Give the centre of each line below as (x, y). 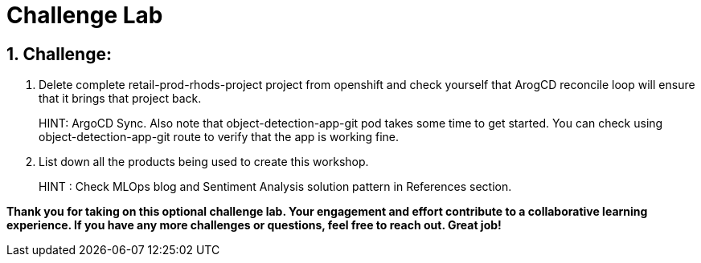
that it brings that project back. (120, 99)
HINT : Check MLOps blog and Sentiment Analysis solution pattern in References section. (275, 187)
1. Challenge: (59, 54)
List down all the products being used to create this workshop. (204, 162)
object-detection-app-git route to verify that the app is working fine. (219, 137)
